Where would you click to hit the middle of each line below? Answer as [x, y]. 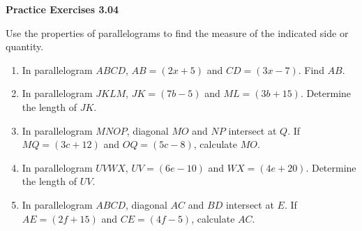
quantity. [25, 46]
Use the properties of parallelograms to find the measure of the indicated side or [177, 32]
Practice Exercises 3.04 [62, 9]
